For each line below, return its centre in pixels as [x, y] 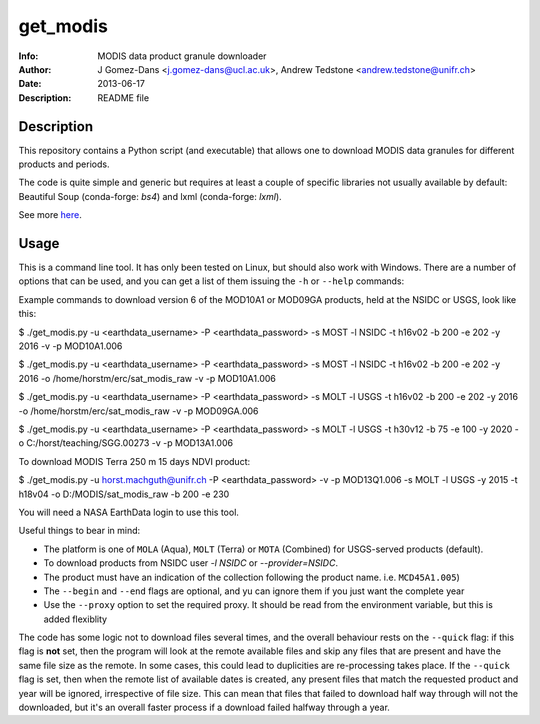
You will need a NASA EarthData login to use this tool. [129, 512]
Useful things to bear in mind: [79, 531]
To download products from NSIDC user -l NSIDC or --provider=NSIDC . [191, 563]
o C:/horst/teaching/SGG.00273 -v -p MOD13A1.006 [126, 443]
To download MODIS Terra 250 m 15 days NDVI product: [134, 461]
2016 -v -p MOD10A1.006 [70, 346]
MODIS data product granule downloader [182, 56]
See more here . [50, 215]
